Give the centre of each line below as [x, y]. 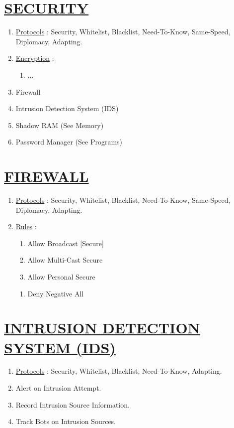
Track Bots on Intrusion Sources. [66, 421]
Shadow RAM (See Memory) [60, 125]
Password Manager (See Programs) [69, 142]
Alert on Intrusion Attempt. [58, 388]
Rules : [26, 226]
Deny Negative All [56, 293]
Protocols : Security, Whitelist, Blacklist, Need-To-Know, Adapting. [119, 371]
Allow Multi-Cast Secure [65, 260]
